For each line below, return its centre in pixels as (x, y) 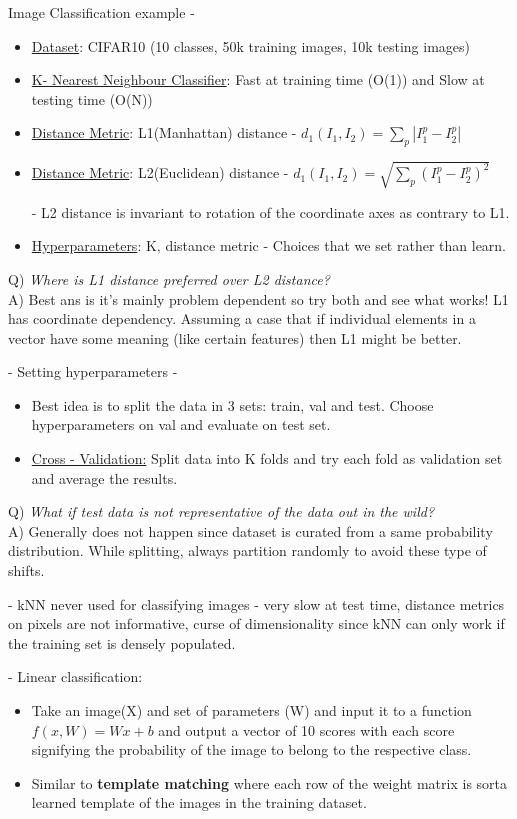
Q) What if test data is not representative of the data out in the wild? (221, 511)
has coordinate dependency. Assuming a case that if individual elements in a (242, 318)
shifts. (26, 570)
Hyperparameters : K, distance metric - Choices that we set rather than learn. (269, 245)
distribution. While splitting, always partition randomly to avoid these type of (247, 550)
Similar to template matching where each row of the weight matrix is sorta (269, 782)
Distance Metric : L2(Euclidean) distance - (160, 172)
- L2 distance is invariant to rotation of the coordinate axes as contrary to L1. (270, 211)
